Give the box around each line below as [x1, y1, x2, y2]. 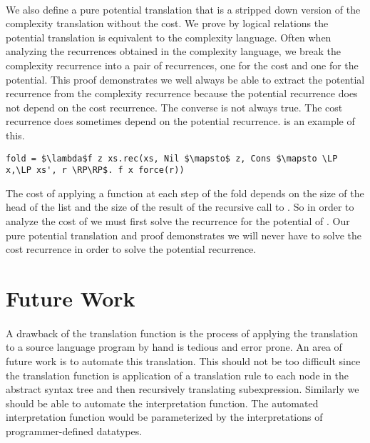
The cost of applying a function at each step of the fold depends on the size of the [6, 185, 364, 200]
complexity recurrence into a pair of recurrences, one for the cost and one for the [6, 57, 359, 72]
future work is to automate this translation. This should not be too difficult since [6, 353, 361, 368]
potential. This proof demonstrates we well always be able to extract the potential [6, 71, 365, 86]
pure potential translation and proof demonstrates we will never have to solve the [6, 227, 362, 242]
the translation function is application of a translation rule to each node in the [6, 367, 349, 382]
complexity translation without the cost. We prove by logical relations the [6, 16, 329, 31]
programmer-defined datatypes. [6, 423, 143, 438]
